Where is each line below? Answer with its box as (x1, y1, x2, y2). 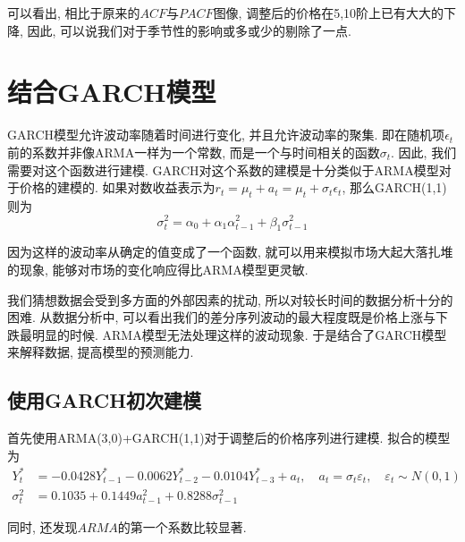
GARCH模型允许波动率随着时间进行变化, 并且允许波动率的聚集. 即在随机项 (7, 125, 445, 144)
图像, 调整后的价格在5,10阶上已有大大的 (213, 4, 444, 21)
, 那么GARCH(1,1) (342, 178, 447, 197)
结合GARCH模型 (7, 73, 216, 110)
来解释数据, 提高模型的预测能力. (7, 343, 194, 361)
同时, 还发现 (7, 518, 78, 537)
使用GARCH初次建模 (7, 386, 202, 414)
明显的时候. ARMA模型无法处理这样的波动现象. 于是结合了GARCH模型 (31, 325, 447, 343)
